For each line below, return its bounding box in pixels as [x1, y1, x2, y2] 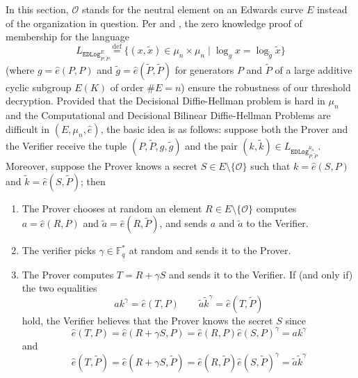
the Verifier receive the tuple [6, 138, 127, 152]
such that [250, 159, 291, 173]
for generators [174, 62, 234, 77]
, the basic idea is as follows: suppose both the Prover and [100, 121, 348, 136]
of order [110, 79, 144, 94]
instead [316, 2, 348, 16]
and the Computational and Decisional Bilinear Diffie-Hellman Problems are [6, 108, 331, 123]
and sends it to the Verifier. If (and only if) [168, 267, 353, 281]
